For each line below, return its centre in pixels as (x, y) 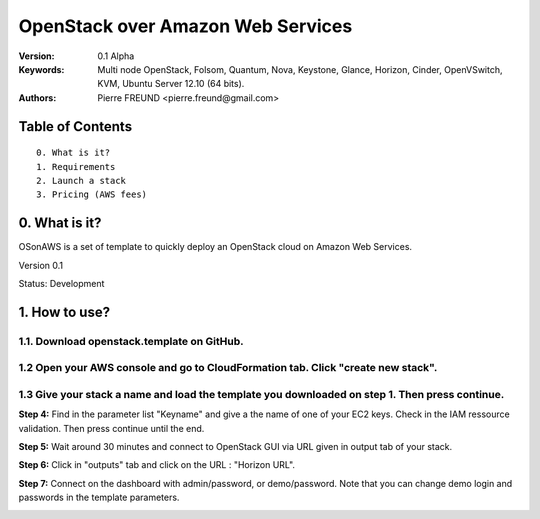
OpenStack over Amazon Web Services (185, 26)
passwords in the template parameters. (99, 497)
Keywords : (41, 69)
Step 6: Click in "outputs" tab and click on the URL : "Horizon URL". (156, 465)
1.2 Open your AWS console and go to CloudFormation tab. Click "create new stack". (228, 368)
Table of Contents (75, 126)
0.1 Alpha (116, 56)
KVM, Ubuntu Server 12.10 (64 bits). (171, 84)
